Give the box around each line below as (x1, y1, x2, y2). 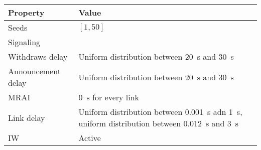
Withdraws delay (8, 51, 68, 62)
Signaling (8, 36, 41, 48)
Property (8, 7, 45, 18)
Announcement (8, 65, 61, 77)
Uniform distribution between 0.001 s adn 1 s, (78, 106, 242, 117)
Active (78, 132, 101, 143)
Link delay (8, 111, 45, 123)
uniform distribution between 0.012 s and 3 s (78, 117, 239, 129)
